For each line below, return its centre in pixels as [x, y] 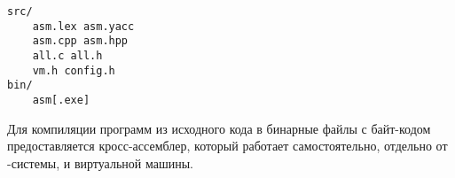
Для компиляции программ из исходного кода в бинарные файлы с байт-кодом [219, 128]
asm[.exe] [61, 100]
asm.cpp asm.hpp [80, 41]
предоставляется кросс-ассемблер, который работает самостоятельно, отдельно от [227, 146]
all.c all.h [67, 55]
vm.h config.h [74, 70]
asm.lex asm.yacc [83, 26]
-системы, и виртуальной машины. [100, 163]
